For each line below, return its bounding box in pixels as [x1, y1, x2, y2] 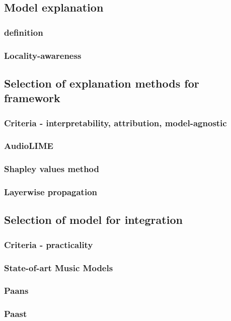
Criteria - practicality [4, 238, 93, 251]
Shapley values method [4, 163, 99, 175]
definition [4, 26, 43, 38]
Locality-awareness [4, 49, 82, 61]
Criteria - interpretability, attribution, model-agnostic [4, 116, 227, 129]
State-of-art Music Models [4, 261, 113, 274]
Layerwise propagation [4, 186, 98, 198]
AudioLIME [4, 139, 53, 152]
